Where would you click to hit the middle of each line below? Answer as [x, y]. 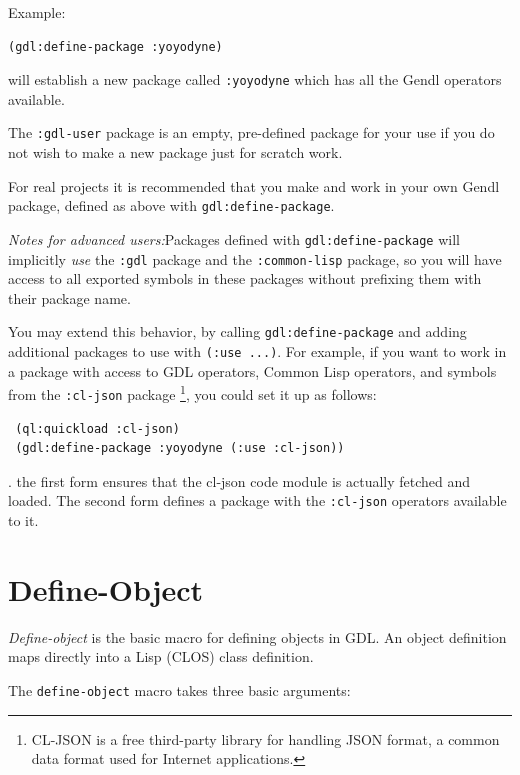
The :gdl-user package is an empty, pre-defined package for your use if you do [251, 132]
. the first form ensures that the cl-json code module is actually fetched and [239, 480]
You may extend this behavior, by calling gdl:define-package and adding [237, 331]
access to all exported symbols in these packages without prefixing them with [245, 278]
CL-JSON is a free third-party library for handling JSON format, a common [265, 738]
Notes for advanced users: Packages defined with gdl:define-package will [234, 238]
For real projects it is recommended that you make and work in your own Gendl [254, 185]
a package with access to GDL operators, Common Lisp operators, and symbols [252, 370]
